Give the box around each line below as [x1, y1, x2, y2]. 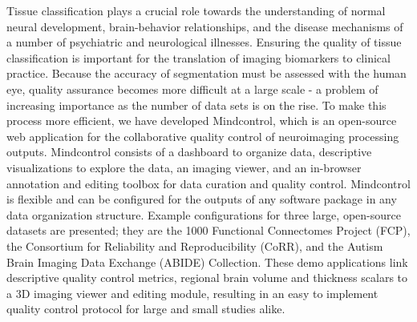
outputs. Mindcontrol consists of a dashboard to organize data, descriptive [6, 143, 372, 160]
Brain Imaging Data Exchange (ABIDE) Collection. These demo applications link [6, 253, 408, 270]
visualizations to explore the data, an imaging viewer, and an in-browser [6, 159, 362, 175]
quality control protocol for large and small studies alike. [6, 300, 285, 317]
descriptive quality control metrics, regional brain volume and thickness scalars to [6, 269, 408, 286]
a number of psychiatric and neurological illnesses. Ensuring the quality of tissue [6, 34, 402, 50]
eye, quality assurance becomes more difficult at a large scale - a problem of [6, 80, 379, 97]
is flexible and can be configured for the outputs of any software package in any [6, 191, 397, 207]
